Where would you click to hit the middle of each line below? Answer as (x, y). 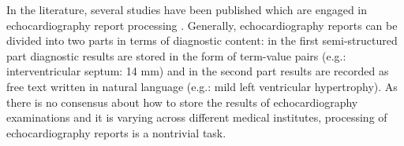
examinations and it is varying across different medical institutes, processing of (197, 117)
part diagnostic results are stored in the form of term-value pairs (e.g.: (176, 55)
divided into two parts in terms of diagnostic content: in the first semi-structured (202, 40)
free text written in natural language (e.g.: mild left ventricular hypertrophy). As (202, 86)
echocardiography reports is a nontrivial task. (116, 132)
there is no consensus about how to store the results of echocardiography (182, 102)
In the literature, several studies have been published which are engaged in (187, 9)
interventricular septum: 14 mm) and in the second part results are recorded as (198, 71)
